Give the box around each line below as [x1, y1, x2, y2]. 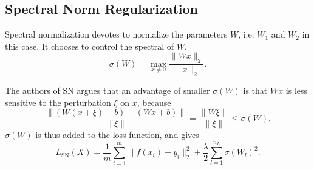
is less [285, 84, 308, 97]
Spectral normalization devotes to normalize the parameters [5, 28, 228, 41]
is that [243, 84, 268, 97]
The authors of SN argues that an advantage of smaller [5, 84, 210, 97]
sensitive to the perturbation [5, 96, 111, 108]
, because [137, 96, 171, 108]
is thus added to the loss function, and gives [35, 128, 199, 141]
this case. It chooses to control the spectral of [5, 39, 174, 52]
